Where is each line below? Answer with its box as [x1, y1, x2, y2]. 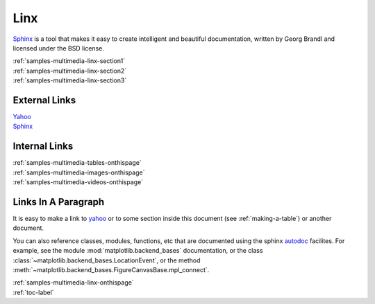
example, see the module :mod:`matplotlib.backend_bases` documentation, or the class [12, 247, 263, 255]
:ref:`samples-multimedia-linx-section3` [12, 76, 127, 84]
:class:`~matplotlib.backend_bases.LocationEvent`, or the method [12, 256, 201, 265]
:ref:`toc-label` [12, 288, 55, 296]
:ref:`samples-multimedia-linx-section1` [12, 57, 125, 65]
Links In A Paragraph [12, 196, 105, 208]
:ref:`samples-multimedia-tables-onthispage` [12, 159, 142, 167]
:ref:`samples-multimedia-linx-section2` [12, 66, 127, 75]
